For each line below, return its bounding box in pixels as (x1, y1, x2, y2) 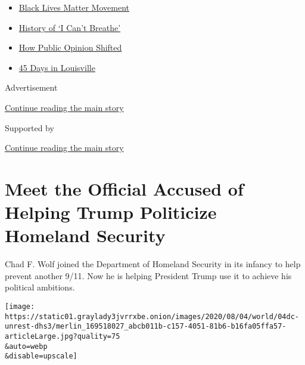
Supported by (5, 121, 54, 134)
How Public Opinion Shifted (18, 41, 122, 54)
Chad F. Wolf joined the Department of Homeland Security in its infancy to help (5, 258, 301, 270)
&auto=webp (5, 342, 48, 351)
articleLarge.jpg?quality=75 (5, 332, 120, 341)
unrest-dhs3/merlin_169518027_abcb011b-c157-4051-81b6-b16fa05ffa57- (5, 322, 287, 331)
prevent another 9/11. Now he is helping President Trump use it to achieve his (5, 269, 292, 282)
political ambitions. (5, 281, 75, 293)
